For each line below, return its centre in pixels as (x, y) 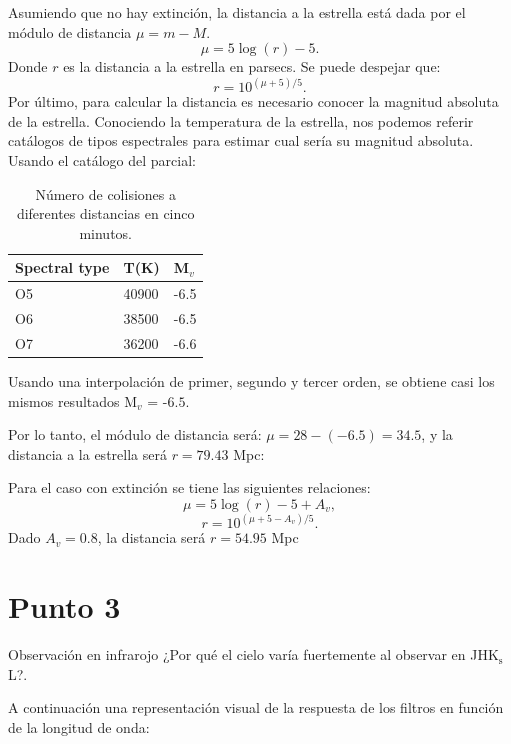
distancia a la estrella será (87, 453)
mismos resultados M (73, 400)
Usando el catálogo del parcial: (102, 160)
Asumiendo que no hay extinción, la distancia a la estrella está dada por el (237, 12)
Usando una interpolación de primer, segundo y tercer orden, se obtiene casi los (251, 381)
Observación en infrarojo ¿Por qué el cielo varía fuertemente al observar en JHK (253, 654)
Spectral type (62, 267)
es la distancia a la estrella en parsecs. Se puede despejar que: (252, 66)
